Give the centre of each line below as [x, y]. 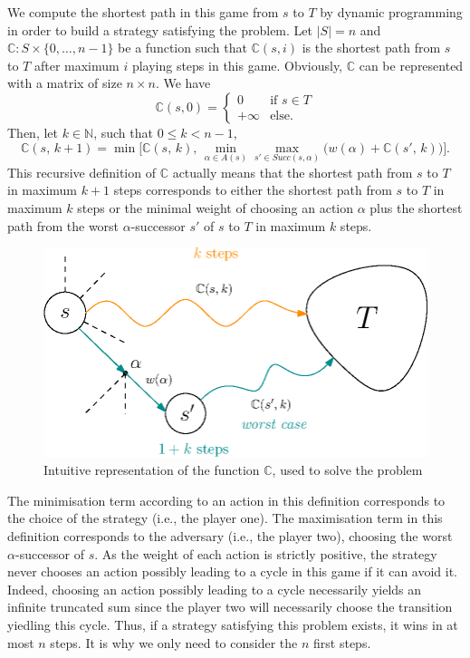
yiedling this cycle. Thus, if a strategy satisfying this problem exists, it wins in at [233, 625]
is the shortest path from [371, 48]
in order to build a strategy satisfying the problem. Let [160, 29]
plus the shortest [416, 208]
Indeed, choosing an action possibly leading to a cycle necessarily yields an [215, 589]
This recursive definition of [82, 172]
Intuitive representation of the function [152, 470]
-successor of [50, 553]
